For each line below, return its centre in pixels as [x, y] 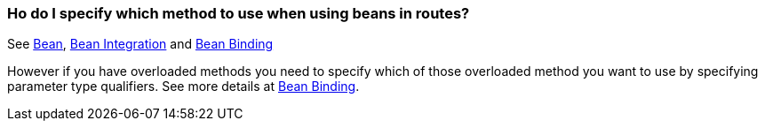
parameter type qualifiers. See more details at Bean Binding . [183, 87]
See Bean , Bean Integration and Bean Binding [140, 44]
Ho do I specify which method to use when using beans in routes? [239, 13]
